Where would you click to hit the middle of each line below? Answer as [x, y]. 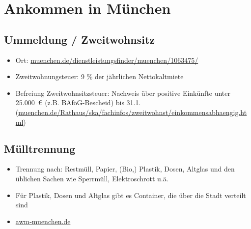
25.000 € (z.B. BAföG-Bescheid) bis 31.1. [78, 102]
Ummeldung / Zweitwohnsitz [80, 39]
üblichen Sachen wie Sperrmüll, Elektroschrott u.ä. [92, 178]
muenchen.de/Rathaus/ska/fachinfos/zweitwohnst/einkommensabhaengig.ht [133, 112]
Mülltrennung [40, 148]
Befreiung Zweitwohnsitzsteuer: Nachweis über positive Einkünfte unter [123, 93]
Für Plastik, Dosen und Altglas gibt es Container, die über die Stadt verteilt [131, 195]
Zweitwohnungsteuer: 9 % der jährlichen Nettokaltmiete [99, 76]
